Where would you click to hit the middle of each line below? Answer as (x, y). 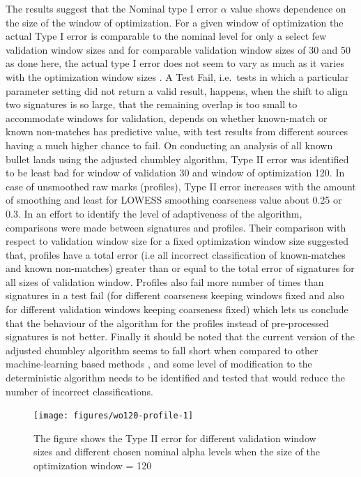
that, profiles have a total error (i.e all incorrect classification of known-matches (176, 254)
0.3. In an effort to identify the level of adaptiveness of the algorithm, (154, 213)
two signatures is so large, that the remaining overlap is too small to (152, 104)
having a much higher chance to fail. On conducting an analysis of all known (169, 145)
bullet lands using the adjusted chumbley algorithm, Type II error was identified (177, 159)
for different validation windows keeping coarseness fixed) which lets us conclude (177, 309)
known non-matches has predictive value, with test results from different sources (177, 131)
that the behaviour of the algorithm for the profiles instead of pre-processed (167, 323)
